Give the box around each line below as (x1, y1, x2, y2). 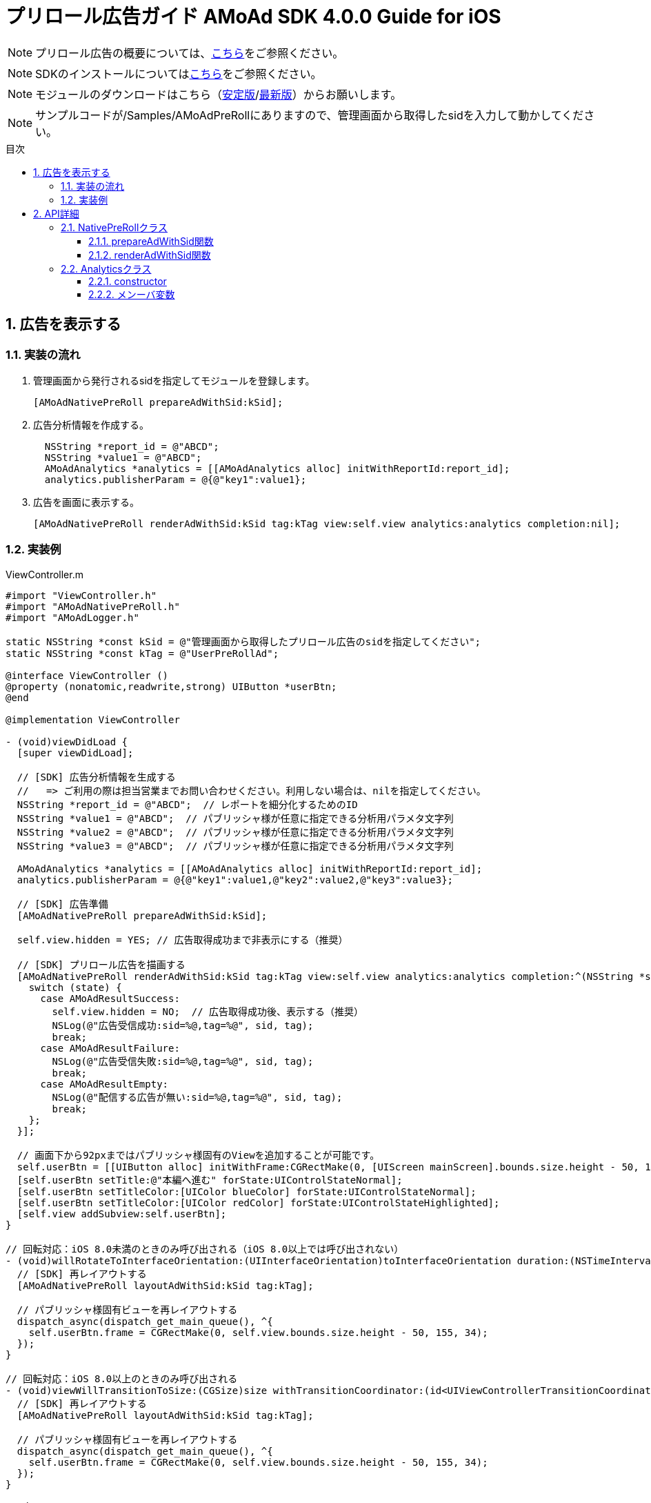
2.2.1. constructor (88, 275, 167, 287)
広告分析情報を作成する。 (33, 418, 149, 431)
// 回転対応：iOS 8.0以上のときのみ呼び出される (6, 1373, 238, 1384)
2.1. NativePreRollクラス (61, 221, 168, 233)
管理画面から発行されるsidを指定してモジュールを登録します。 (33, 374, 315, 386)
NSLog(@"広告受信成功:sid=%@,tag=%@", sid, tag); (52, 1019, 314, 1031)
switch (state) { (28, 981, 122, 993)
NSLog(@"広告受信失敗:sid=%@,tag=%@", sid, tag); (52, 1055, 314, 1067)
